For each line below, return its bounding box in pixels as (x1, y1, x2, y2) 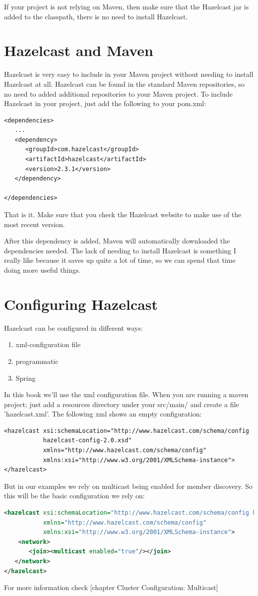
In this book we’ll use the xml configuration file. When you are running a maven (4, 389, 249, 400)
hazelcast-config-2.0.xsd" (43, 437, 132, 444)
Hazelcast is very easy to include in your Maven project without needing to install (4, 69, 254, 79)
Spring (15, 372, 36, 383)
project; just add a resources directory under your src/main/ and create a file (4, 399, 239, 409)
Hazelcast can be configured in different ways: (4, 322, 143, 333)
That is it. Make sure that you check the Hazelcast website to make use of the (4, 209, 242, 220)
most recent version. (4, 219, 65, 229)
